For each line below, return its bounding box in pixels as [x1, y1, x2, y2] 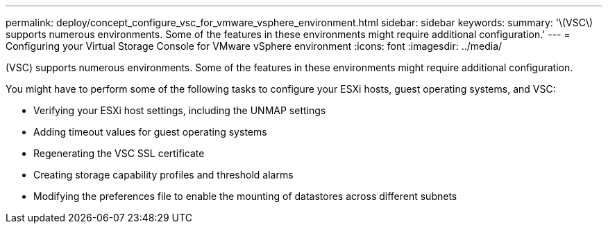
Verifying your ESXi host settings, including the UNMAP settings [33, 104, 326, 116]
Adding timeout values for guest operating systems [33, 126, 267, 138]
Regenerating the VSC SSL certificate [33, 147, 205, 159]
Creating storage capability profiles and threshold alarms [33, 169, 294, 181]
